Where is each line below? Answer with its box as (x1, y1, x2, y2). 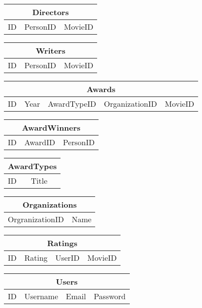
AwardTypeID (48, 98, 97, 109)
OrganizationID (104, 98, 157, 109)
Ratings (47, 237, 78, 249)
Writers (36, 45, 65, 56)
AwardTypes (8, 160, 57, 172)
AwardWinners (22, 122, 81, 133)
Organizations (22, 199, 77, 210)
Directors (32, 6, 69, 18)
